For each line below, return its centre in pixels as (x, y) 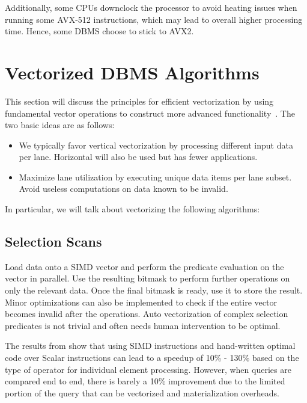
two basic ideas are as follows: (60, 125)
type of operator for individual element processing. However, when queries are (148, 369)
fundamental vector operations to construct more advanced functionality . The (150, 113)
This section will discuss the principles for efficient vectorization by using (139, 101)
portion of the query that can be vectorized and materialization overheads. (142, 392)
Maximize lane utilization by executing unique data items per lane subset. (155, 177)
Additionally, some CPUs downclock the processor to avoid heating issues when (151, 7)
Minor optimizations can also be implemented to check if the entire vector (141, 302)
